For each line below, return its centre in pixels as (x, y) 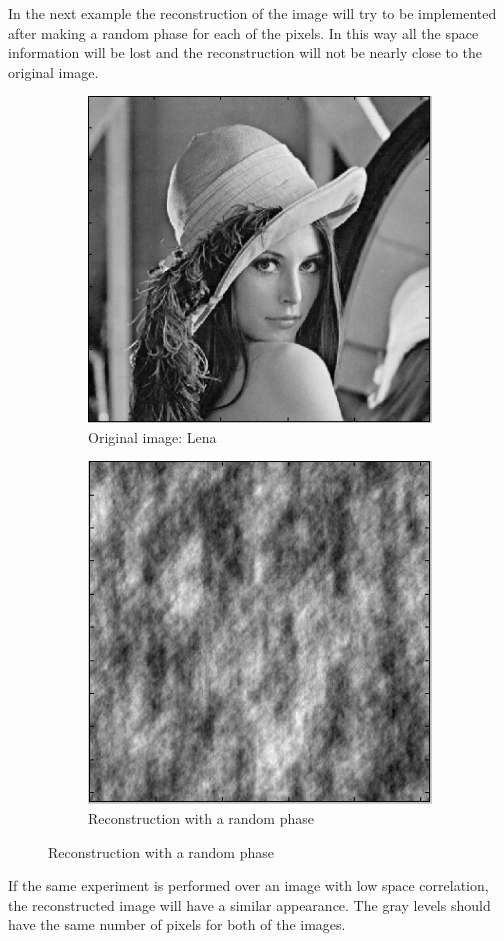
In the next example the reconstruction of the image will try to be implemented (252, 13)
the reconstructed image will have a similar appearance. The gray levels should (249, 904)
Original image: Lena (152, 436)
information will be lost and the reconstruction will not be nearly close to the (245, 52)
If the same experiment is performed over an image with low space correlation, (248, 885)
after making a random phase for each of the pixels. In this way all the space (243, 32)
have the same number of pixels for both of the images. (177, 924)
